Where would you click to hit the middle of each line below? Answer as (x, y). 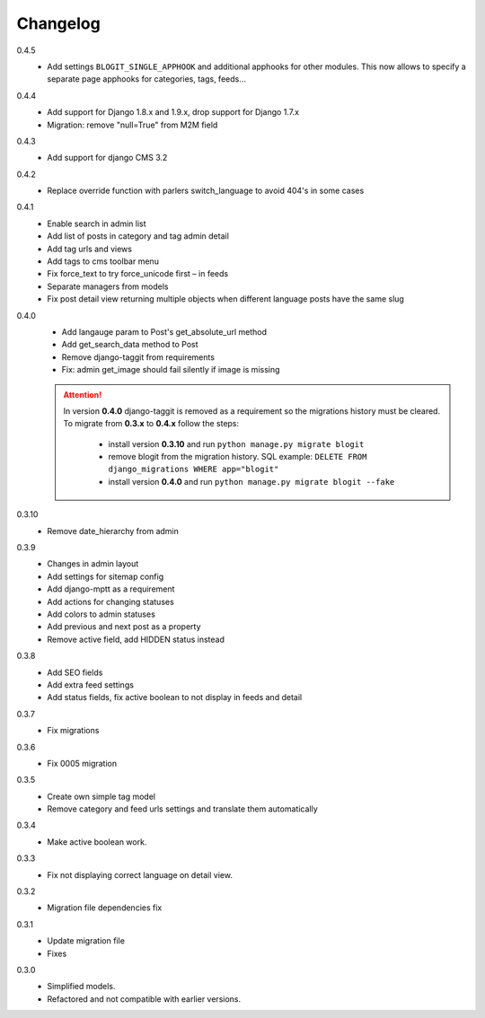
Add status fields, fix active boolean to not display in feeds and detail (175, 698)
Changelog (58, 23)
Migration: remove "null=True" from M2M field (132, 125)
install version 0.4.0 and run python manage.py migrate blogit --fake (251, 481)
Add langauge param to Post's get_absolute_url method (164, 331)
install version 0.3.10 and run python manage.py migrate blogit (236, 443)
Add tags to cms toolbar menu (103, 261)
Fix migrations (73, 731)
